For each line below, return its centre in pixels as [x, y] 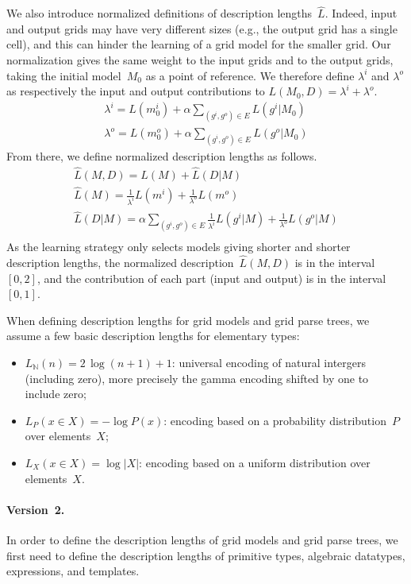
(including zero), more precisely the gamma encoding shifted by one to [197, 378]
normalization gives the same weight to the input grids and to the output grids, [200, 60]
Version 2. [36, 509]
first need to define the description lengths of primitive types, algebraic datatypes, [206, 555]
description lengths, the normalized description [120, 262]
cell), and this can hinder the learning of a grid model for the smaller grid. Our [199, 44]
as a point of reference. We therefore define [250, 75]
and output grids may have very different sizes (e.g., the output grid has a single [202, 28]
